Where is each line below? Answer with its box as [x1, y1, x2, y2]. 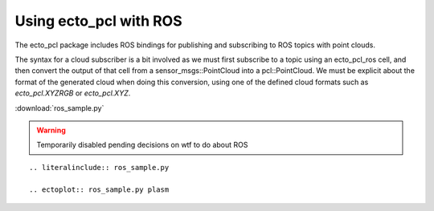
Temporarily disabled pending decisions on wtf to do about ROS [36, 140, 248, 150]
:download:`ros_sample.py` [14, 103, 104, 112]
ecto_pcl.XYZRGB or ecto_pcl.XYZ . [14, 88, 131, 98]
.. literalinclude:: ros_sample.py [29, 163, 170, 172]
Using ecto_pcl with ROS [14, 12, 182, 30]
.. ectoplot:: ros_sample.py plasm [29, 185, 170, 194]
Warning [36, 125, 66, 135]
